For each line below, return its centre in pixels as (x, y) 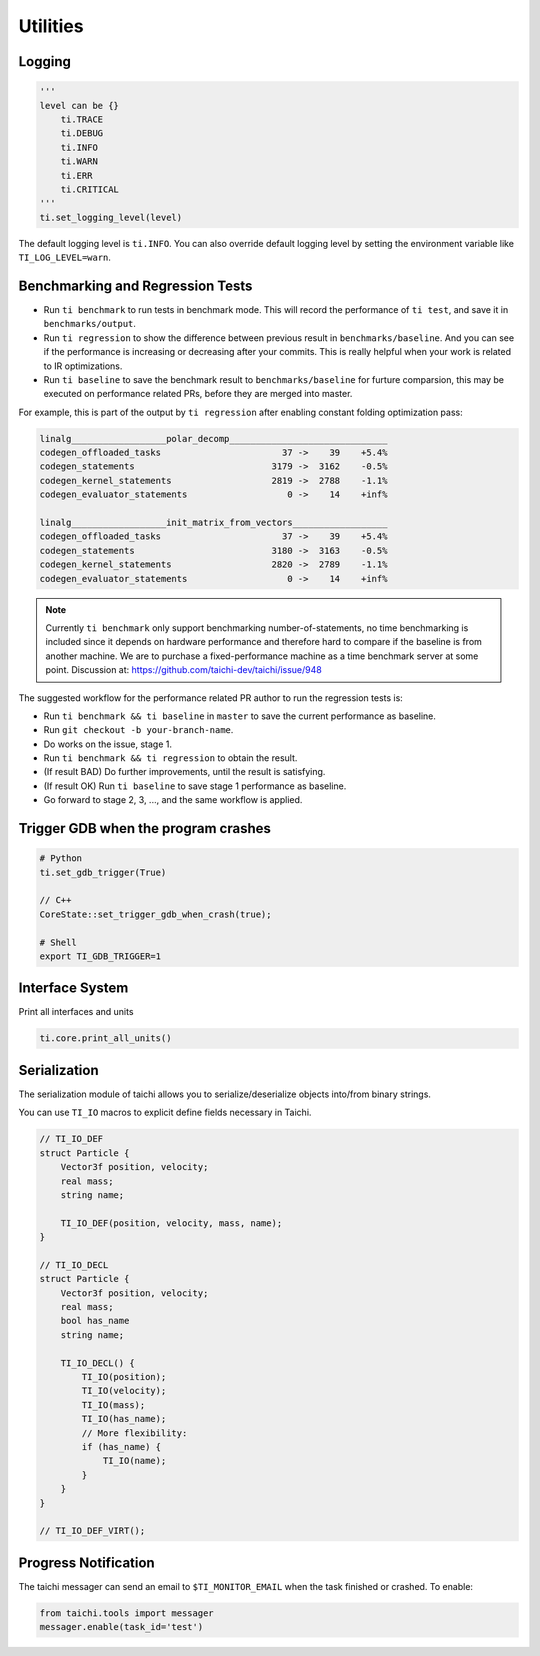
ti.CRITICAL (90, 189)
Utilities (51, 26)
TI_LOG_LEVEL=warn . (65, 257)
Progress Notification (86, 1562)
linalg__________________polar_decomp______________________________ (213, 438)
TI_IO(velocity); (124, 1391)
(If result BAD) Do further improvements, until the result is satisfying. (184, 772)
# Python (61, 858)
